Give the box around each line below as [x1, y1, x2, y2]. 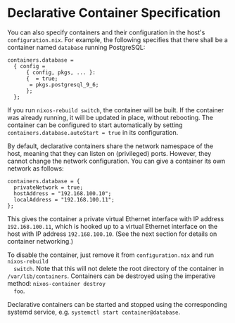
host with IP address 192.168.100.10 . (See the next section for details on [7, 230, 217, 238]
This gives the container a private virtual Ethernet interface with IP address [7, 214, 224, 223]
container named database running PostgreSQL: [7, 43, 146, 51]
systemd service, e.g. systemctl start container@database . [7, 308, 181, 316]
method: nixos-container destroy [7, 279, 106, 287]
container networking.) [7, 237, 74, 245]
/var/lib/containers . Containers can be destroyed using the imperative [7, 272, 216, 280]
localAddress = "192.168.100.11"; [13, 196, 115, 203]
